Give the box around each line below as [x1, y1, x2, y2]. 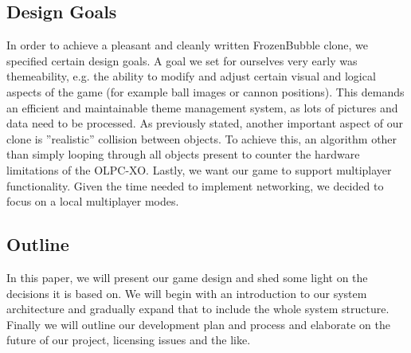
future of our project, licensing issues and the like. [6, 331, 251, 348]
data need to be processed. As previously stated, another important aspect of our [6, 115, 404, 131]
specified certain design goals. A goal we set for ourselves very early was [6, 52, 358, 69]
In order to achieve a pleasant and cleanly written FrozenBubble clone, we [6, 37, 369, 53]
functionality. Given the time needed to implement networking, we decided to [6, 177, 384, 194]
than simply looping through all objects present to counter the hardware [6, 146, 360, 163]
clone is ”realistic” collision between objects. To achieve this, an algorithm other [6, 130, 397, 147]
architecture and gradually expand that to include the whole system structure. [6, 300, 389, 317]
